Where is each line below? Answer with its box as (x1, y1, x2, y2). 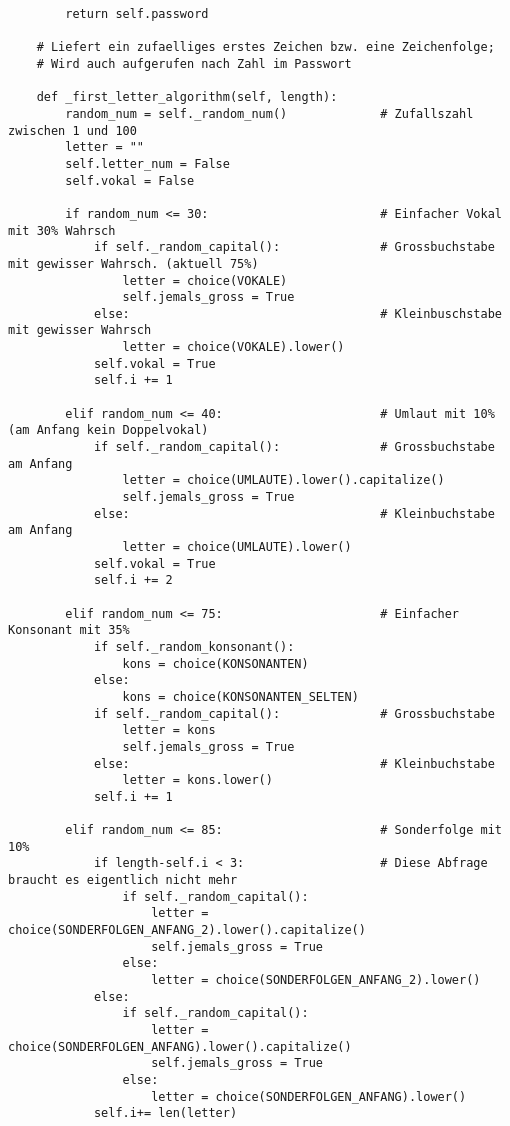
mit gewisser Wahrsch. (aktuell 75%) (8, 256, 259, 271)
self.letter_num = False (65, 156, 230, 171)
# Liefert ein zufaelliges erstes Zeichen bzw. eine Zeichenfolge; (36, 40, 495, 55)
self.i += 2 (93, 573, 173, 588)
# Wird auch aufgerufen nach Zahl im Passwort (36, 56, 352, 71)
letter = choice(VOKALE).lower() (122, 340, 345, 355)
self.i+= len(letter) (93, 1106, 238, 1121)
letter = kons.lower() (122, 773, 273, 788)
